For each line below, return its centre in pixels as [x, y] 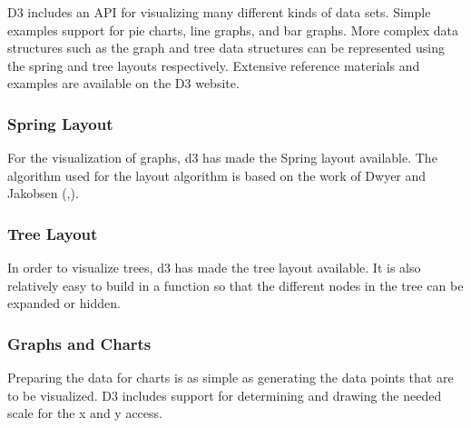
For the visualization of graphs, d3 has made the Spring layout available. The [222, 158]
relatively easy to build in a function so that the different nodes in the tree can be [235, 285]
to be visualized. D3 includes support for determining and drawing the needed [225, 395]
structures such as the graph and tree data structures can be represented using [226, 48]
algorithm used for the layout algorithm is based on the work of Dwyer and [217, 175]
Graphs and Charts [79, 343]
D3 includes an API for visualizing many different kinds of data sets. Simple [219, 12]
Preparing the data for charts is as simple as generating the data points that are [231, 378]
